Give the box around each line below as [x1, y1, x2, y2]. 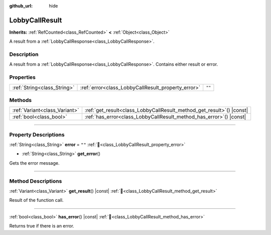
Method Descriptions [9, 177, 62, 184]
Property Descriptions [9, 131, 65, 138]
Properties [9, 74, 36, 81]
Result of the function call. [9, 197, 64, 203]
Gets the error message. [9, 160, 60, 166]
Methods [9, 96, 32, 103]
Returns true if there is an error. [9, 223, 75, 229]
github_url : [9, 3, 33, 9]
